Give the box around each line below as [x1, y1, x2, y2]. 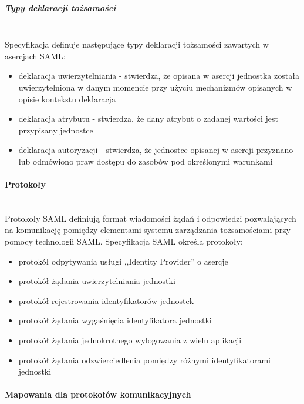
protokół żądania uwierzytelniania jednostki [18, 275, 175, 287]
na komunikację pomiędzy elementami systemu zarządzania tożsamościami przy [5, 223, 291, 236]
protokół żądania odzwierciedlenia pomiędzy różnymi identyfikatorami [18, 353, 271, 366]
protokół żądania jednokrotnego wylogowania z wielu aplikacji [18, 334, 242, 346]
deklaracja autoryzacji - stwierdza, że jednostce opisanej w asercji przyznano [18, 143, 293, 156]
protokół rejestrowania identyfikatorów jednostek [18, 294, 194, 306]
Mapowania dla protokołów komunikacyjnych [5, 388, 191, 400]
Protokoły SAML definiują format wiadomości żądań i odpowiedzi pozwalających [5, 212, 296, 224]
